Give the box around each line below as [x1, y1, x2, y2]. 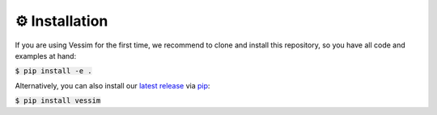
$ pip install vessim [15, 97, 101, 105]
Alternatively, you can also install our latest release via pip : [15, 80, 210, 90]
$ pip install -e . [15, 67, 92, 76]
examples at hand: [15, 51, 77, 60]
